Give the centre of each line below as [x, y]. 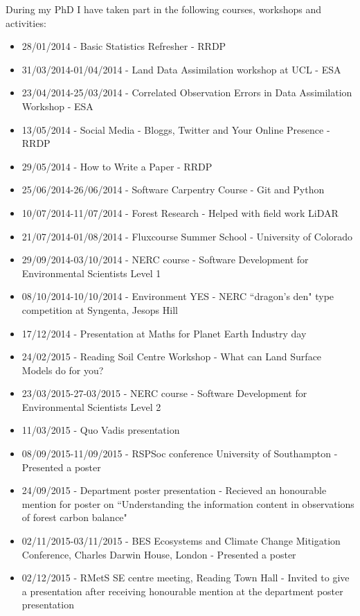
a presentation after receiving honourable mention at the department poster [182, 591]
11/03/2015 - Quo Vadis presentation [101, 430]
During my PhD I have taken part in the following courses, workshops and [164, 9]
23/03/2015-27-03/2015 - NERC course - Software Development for [164, 393]
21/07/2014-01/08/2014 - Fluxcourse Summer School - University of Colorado [187, 236]
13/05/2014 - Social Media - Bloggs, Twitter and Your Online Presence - [176, 129]
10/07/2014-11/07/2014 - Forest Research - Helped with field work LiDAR [180, 212]
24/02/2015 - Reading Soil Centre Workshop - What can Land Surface [172, 357]
